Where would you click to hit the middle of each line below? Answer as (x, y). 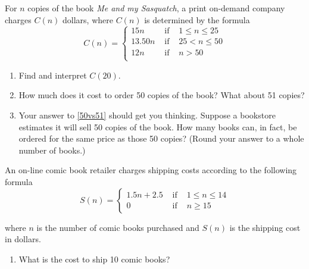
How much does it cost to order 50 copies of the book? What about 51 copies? (162, 95)
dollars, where (88, 19)
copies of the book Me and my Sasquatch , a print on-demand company (156, 8)
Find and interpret (53, 75)
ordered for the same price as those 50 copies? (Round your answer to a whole (161, 138)
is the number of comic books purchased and (118, 227)
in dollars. (23, 239)
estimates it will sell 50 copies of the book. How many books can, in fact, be (158, 126)
